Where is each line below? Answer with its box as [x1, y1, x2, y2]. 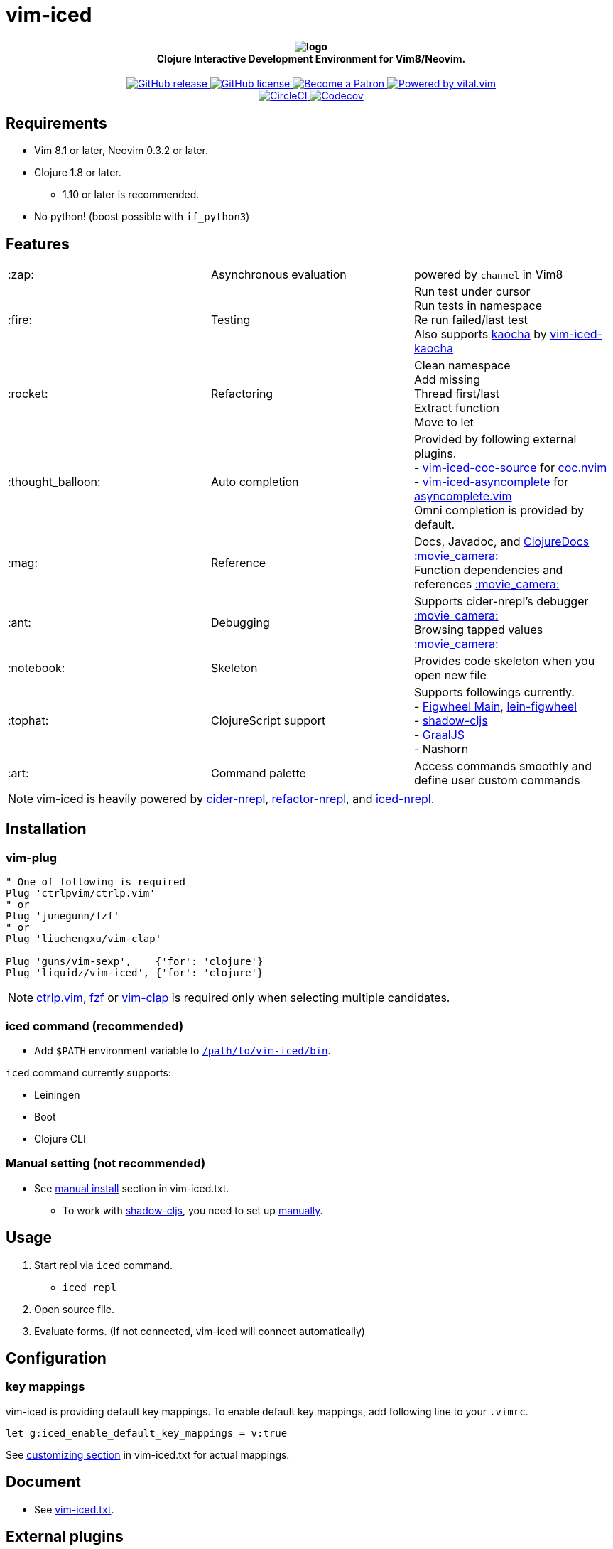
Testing [210, 313, 251, 328]
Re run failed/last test [413, 313, 528, 328]
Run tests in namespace [413, 298, 543, 313]
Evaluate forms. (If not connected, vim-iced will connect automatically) [34, 1324, 365, 1337]
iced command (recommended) [6, 1018, 184, 1033]
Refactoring [210, 387, 273, 401]
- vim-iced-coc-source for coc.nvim [413, 460, 607, 475]
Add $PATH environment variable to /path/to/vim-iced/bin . [34, 1045, 331, 1057]
